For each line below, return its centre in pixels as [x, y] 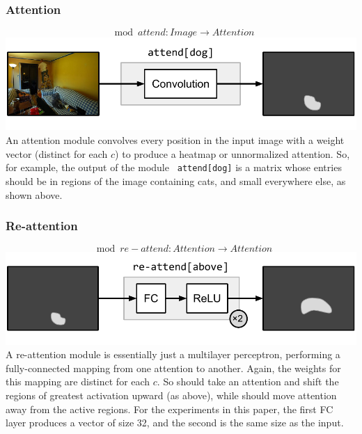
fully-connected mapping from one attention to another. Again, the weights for [173, 368]
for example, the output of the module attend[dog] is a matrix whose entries [174, 167]
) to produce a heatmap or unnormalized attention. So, [233, 153]
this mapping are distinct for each [78, 381]
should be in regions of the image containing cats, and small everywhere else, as [176, 180]
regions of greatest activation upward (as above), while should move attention [171, 395]
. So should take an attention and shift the [248, 381]
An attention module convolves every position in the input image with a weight [175, 140]
